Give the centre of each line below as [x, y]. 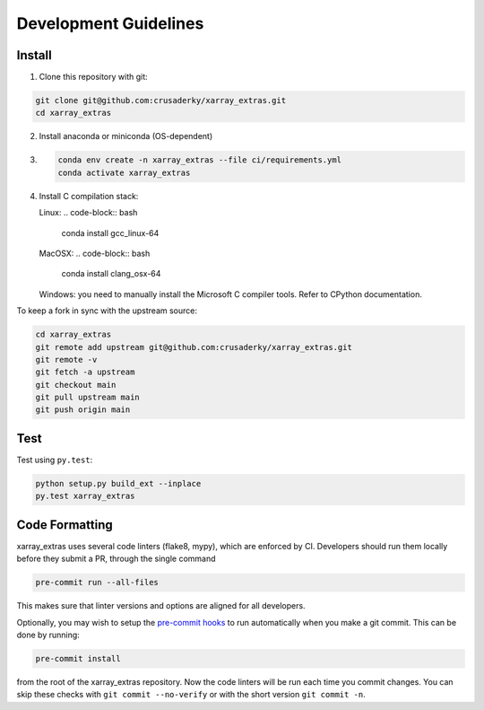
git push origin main [83, 410]
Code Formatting [65, 525]
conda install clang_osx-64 [111, 274]
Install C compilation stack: [89, 196]
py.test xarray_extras [85, 496]
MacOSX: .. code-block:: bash [95, 253]
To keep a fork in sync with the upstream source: [107, 311]
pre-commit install [78, 658]
